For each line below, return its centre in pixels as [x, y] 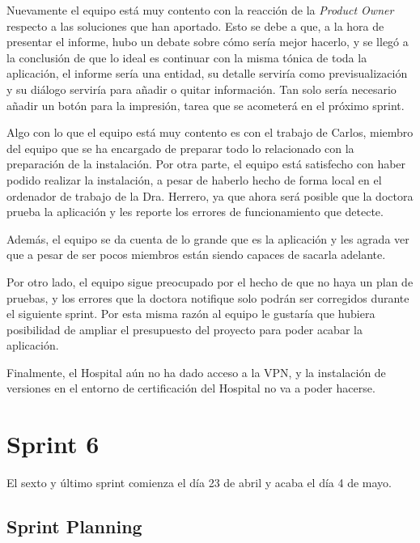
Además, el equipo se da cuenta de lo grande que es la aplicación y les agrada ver [208, 238]
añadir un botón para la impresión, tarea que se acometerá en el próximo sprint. [206, 105]
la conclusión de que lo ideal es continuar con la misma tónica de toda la [187, 57]
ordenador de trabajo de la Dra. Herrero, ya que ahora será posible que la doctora [210, 195]
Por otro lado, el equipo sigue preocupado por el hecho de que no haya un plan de [210, 281]
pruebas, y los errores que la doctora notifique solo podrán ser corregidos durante [208, 297]
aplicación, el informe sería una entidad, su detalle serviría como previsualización [207, 73]
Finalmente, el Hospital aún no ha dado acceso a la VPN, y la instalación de [196, 372]
